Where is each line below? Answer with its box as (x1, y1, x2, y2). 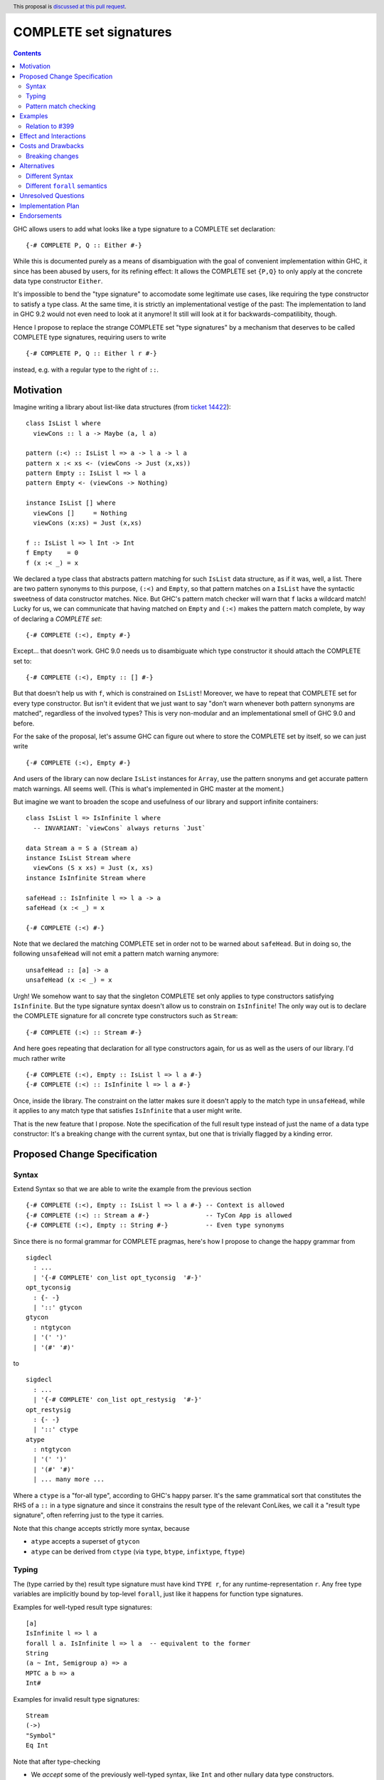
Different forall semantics (26, 182, 107, 190)
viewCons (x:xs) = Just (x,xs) (33, 519, 142, 527)
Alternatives (19, 162, 55, 170)
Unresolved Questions (19, 192, 85, 200)
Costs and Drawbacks (19, 142, 85, 150)
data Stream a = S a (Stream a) (26, 844, 139, 852)
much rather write (13, 1054, 65, 1062)
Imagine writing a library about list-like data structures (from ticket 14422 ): (13, 402, 231, 411)
